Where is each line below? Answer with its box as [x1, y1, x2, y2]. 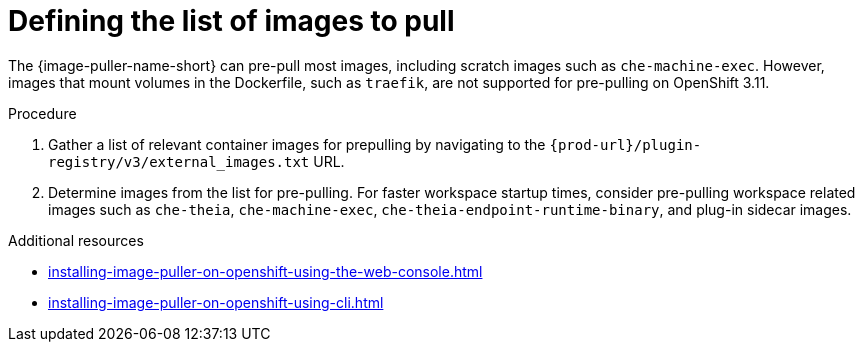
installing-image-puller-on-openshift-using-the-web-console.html [48, 262, 483, 280]
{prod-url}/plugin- [549, 136, 702, 153]
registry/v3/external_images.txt [48, 153, 310, 170]
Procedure [8, 104, 77, 122]
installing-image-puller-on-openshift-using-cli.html [48, 293, 384, 311]
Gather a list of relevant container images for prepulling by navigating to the [48, 135, 546, 153]
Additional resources [8, 231, 144, 249]
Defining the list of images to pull [8, 4, 455, 38]
